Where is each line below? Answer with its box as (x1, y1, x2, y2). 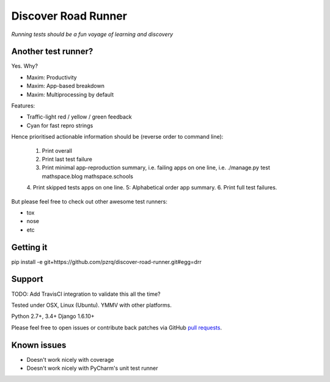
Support (11, 274, 43, 284)
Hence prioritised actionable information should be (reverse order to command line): (11, 133, 224, 141)
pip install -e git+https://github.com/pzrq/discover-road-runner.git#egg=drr (11, 258, 202, 265)
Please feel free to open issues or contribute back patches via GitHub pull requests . (11, 324, 222, 331)
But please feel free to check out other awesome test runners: (11, 197, 167, 205)
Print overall (42, 147, 73, 154)
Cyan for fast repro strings (26, 122, 94, 129)
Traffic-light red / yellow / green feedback (26, 113, 133, 120)
